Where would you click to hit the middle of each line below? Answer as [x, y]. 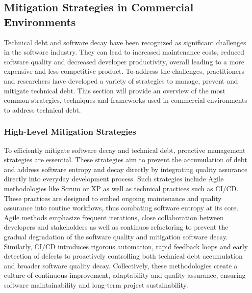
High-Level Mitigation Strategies [70, 132]
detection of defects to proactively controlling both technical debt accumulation [123, 256]
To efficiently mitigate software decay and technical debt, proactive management [125, 150]
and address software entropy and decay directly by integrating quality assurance [126, 169]
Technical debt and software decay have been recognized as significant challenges [125, 42]
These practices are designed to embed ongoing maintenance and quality [113, 198]
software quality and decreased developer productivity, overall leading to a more [124, 61]
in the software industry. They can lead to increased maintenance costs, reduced [124, 52]
